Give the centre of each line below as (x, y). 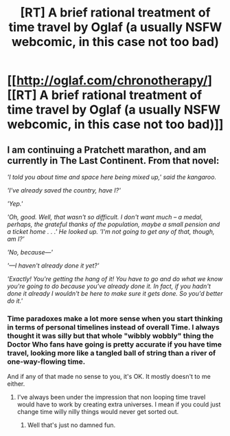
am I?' (16, 239)
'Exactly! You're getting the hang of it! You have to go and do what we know (115, 279)
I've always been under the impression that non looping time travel (111, 397)
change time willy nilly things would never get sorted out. (98, 412)
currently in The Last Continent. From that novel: (113, 161)
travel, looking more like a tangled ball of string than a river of (112, 353)
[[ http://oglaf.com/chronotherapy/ (107, 81)
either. (16, 384)
